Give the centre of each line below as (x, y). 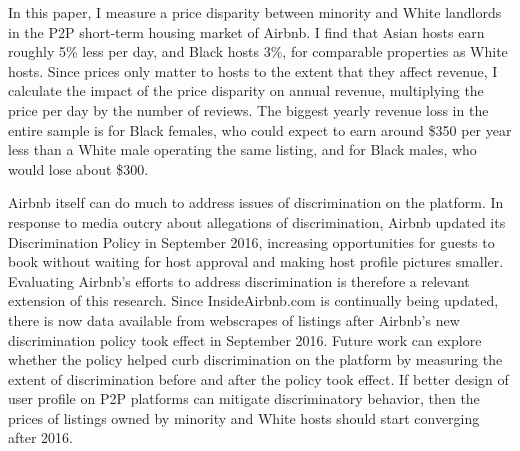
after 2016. (40, 437)
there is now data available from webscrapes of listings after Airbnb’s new (234, 319)
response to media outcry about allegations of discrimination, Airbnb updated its (257, 221)
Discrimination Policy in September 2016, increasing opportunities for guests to (251, 241)
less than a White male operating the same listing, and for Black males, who (242, 149)
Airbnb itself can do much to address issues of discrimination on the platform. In (256, 202)
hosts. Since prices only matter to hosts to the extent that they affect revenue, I (253, 70)
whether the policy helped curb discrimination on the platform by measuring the (255, 359)
